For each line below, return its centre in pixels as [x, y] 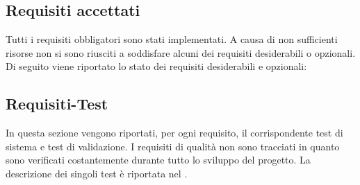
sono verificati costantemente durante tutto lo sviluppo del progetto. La [158, 160]
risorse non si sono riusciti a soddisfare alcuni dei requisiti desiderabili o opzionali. [181, 52]
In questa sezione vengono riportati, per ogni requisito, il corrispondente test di [174, 133]
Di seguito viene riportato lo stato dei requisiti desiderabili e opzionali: [156, 66]
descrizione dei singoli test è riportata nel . [97, 173]
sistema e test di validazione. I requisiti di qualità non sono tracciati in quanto [173, 146]
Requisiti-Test [57, 104]
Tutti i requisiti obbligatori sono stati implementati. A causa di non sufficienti [172, 39]
